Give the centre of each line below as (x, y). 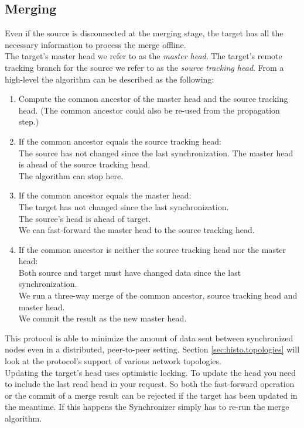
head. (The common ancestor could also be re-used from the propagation (149, 110)
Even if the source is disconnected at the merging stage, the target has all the (144, 33)
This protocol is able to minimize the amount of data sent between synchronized (149, 338)
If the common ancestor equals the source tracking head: (120, 141)
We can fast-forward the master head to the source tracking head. (136, 230)
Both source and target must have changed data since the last (130, 272)
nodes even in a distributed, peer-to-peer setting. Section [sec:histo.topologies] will (152, 349)
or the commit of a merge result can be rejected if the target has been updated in (151, 395)
